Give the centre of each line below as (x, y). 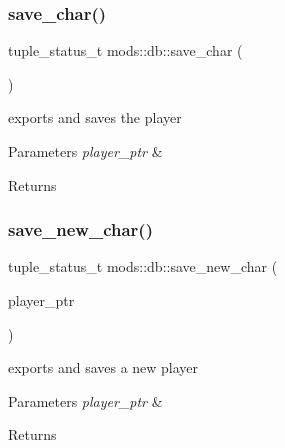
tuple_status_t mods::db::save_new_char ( (143, 266)
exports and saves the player (95, 117)
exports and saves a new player (103, 367)
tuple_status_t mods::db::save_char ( (125, 50)
